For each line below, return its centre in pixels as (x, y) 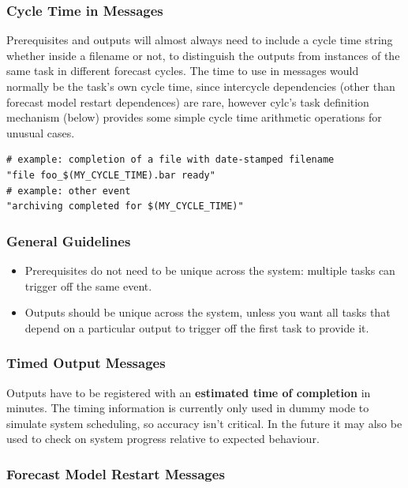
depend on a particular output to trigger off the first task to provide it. (197, 327)
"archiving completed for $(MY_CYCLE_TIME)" (125, 206)
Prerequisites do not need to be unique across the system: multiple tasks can (210, 270)
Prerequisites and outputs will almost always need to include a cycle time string (200, 40)
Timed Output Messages (86, 363)
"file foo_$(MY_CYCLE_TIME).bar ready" (111, 175)
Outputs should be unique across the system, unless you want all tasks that (208, 312)
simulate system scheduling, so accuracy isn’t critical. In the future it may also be (204, 423)
